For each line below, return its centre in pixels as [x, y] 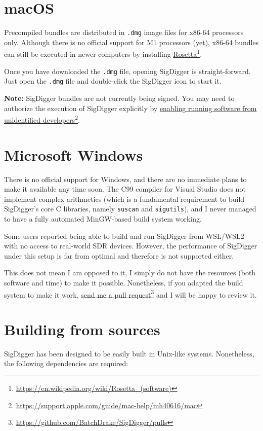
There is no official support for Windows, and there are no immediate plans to [125, 179]
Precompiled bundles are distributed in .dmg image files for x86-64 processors [124, 32]
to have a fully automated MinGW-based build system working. [103, 218]
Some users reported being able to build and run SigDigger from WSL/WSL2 [124, 236]
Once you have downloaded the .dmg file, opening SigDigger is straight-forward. [127, 71]
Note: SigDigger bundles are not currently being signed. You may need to [119, 98]
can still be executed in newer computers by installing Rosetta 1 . [103, 53]
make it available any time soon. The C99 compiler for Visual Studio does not [125, 189]
